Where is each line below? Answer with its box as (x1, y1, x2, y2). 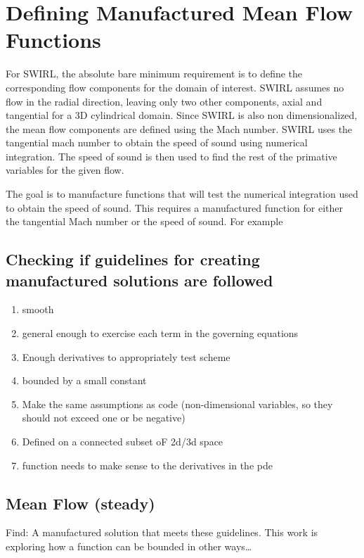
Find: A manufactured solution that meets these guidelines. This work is (6, 525, 318, 540)
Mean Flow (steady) (6, 492, 155, 514)
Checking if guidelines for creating (6, 248, 260, 270)
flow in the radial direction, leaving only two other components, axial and (6, 94, 323, 108)
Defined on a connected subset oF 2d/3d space (22, 434, 223, 448)
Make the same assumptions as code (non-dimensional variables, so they (22, 396, 333, 411)
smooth (22, 302, 54, 317)
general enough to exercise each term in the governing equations (22, 326, 299, 341)
